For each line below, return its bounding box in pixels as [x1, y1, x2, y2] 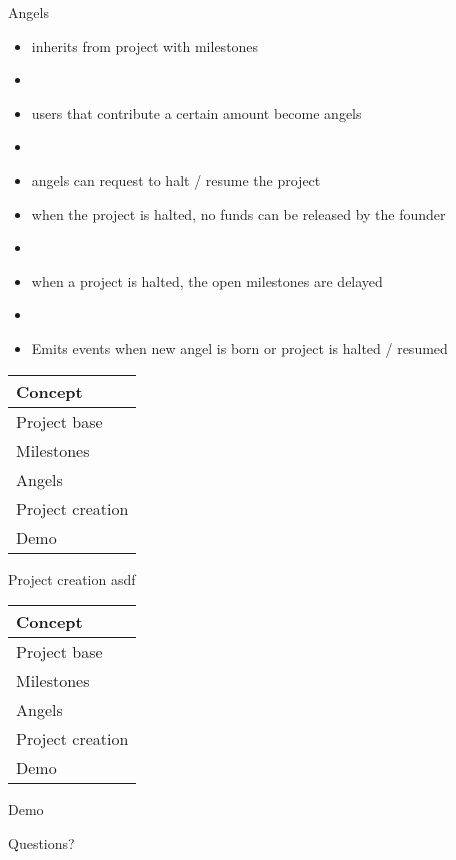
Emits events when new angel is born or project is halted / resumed [31, 337, 448, 358]
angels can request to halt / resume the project [31, 169, 321, 190]
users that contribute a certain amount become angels [31, 102, 362, 123]
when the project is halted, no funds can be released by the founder [31, 203, 446, 224]
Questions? [8, 832, 75, 853]
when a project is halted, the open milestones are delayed [31, 270, 383, 291]
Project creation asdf [8, 568, 136, 589]
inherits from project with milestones [31, 35, 259, 56]
